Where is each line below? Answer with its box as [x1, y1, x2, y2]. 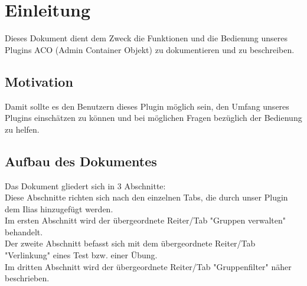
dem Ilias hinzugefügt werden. [5, 202, 113, 215]
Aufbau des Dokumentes [5, 152, 157, 170]
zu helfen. [5, 123, 40, 135]
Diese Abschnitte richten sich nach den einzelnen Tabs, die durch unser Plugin [5, 191, 288, 203]
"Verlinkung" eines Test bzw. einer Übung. [5, 249, 158, 261]
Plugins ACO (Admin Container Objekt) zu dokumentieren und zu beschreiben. [5, 43, 295, 55]
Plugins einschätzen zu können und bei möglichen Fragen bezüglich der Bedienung [5, 111, 302, 124]
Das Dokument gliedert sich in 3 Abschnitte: [5, 179, 166, 192]
